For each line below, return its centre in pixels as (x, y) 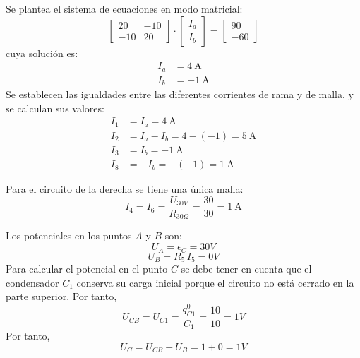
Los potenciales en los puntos (69, 235)
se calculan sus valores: (55, 108)
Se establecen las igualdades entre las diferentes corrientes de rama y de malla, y (180, 94)
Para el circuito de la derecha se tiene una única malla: (125, 189)
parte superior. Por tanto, (61, 296)
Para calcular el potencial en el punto (87, 268)
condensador (32, 282)
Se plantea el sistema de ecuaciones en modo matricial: (124, 8)
